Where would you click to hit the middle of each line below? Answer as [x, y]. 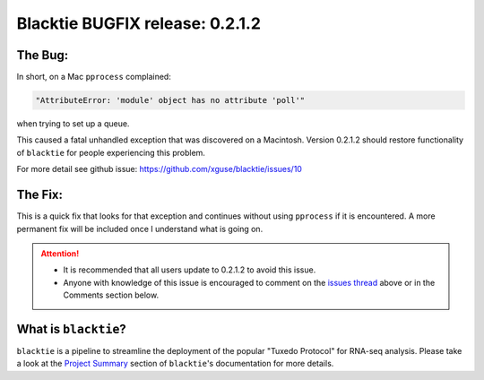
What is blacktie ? [72, 328]
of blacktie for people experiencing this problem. [111, 152]
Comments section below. [111, 295]
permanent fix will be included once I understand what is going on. [140, 229]
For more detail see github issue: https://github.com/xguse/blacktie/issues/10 [159, 169]
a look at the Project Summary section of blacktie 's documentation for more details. [175, 364]
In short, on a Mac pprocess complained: [94, 77]
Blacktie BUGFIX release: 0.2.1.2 [139, 23]
